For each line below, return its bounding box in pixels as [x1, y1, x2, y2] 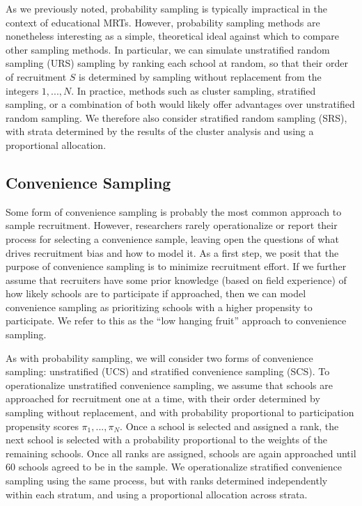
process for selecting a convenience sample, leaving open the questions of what [6, 231, 339, 246]
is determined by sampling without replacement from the [79, 69, 322, 84]
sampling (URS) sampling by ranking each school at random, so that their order [6, 56, 348, 70]
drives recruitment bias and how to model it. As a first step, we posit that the [6, 245, 339, 260]
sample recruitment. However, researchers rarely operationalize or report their [6, 218, 338, 232]
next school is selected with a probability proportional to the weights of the [6, 432, 328, 447]
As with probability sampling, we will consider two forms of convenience [6, 350, 313, 365]
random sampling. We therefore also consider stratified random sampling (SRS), [6, 110, 347, 125]
